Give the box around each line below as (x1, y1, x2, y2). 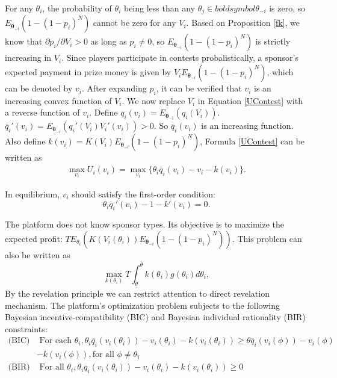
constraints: (5, 322, 48, 335)
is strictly (255, 35, 291, 48)
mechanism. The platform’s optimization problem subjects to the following (5, 299, 280, 311)
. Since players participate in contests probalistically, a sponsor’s (61, 51, 299, 64)
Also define (5, 135, 46, 147)
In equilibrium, (5, 187, 60, 200)
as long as (90, 35, 127, 48)
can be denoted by (5, 82, 73, 94)
